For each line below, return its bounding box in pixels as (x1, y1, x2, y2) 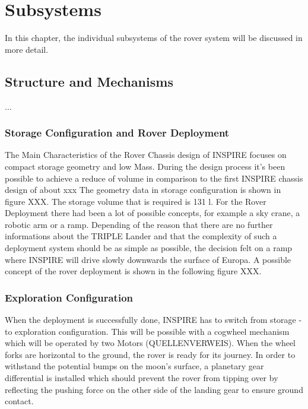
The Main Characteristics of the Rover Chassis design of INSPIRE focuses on (5, 148, 287, 161)
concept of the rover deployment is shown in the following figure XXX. (5, 265, 262, 277)
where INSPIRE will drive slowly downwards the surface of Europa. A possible (5, 253, 291, 265)
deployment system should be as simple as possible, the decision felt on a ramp (5, 242, 293, 254)
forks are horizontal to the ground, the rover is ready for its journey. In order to (5, 348, 296, 360)
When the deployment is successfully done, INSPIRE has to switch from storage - (5, 313, 302, 326)
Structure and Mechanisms (5, 72, 173, 90)
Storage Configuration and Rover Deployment (5, 125, 230, 140)
